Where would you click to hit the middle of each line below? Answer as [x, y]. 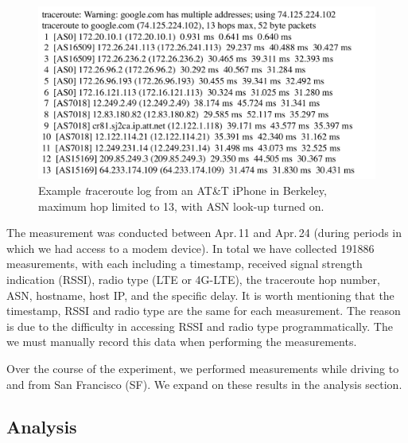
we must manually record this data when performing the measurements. [182, 342]
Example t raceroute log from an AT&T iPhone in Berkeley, [183, 190]
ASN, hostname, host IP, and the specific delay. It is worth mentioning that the [200, 295]
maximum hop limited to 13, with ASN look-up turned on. [181, 206]
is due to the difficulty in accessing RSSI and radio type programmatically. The [200, 326]
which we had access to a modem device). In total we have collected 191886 [190, 248]
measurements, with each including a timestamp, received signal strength [185, 264]
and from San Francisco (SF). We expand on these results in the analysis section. [204, 384]
